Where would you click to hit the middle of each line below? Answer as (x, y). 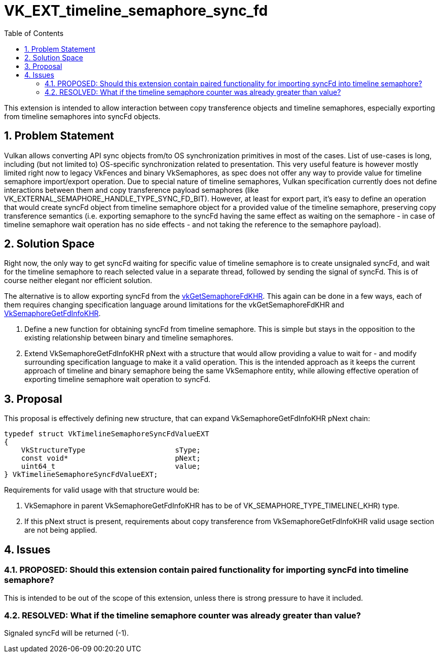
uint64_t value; (111, 466)
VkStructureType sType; (111, 450)
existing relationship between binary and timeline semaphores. (129, 338)
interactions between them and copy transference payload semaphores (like (132, 190)
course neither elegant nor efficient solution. (78, 281)
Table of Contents (34, 33)
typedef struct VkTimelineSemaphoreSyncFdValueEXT (107, 434)
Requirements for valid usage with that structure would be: (102, 490)
